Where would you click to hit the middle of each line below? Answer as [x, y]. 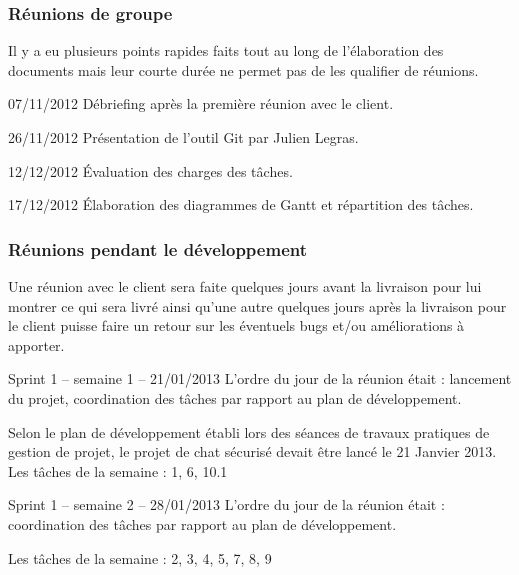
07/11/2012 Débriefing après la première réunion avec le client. [201, 103]
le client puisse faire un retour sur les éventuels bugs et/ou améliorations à [236, 325]
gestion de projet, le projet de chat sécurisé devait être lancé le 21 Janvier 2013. [252, 451]
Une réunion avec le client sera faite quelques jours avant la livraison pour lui [245, 286]
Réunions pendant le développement [157, 248]
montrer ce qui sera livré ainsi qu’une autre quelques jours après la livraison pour [257, 305]
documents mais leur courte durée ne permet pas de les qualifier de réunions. [243, 69]
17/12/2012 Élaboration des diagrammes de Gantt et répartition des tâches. [241, 204]
